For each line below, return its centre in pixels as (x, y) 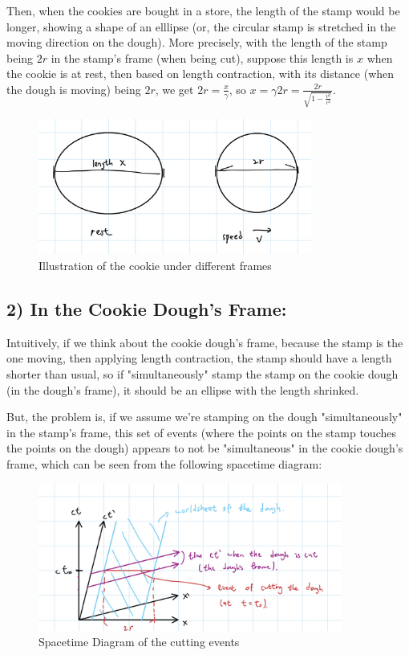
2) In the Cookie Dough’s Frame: (147, 308)
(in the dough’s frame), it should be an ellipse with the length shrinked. (183, 389)
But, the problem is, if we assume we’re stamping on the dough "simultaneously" (204, 417)
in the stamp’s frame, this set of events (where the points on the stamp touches (201, 432)
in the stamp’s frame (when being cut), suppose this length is (202, 57)
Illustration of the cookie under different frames (155, 265)
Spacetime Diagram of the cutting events (139, 642)
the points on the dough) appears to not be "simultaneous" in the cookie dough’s (205, 448)
